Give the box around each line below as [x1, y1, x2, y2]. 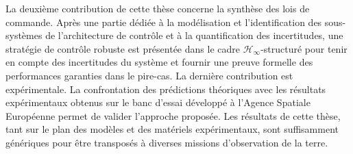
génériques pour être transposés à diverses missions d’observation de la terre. [5, 135, 328, 149]
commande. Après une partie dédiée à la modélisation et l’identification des [5, 14, 322, 29]
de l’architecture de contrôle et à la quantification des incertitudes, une [45, 28, 343, 42]
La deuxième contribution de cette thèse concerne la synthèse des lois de [5, 1, 310, 15]
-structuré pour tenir [260, 41, 348, 55]
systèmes [5, 28, 42, 42]
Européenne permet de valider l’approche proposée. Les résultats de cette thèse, [5, 108, 341, 123]
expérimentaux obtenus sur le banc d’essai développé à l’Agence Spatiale [5, 95, 311, 110]
